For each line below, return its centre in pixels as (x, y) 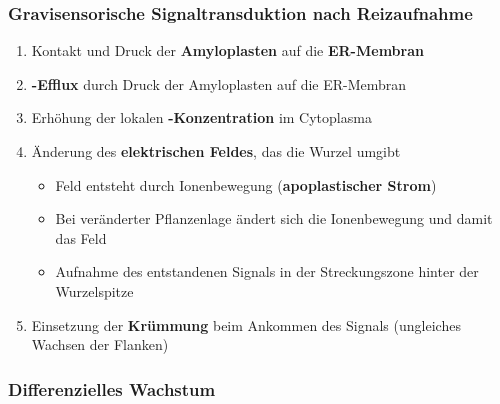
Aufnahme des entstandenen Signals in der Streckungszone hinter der (267, 271)
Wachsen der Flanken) (100, 344)
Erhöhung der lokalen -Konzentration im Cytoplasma (201, 117)
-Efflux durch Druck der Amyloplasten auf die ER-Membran (219, 83)
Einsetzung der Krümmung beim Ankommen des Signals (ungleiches (246, 324)
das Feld (81, 237)
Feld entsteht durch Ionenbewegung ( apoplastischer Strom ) (246, 184)
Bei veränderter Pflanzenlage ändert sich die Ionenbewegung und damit (274, 218)
